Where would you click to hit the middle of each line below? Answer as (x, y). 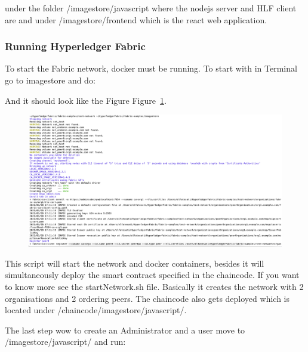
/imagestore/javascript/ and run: (65, 342)
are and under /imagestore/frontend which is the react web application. (136, 19)
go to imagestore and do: (50, 80)
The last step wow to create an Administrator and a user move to (125, 330)
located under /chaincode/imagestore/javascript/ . (96, 310)
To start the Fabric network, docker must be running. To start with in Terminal (151, 68)
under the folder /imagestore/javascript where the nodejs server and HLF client (151, 8)
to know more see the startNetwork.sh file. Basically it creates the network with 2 (154, 287)
